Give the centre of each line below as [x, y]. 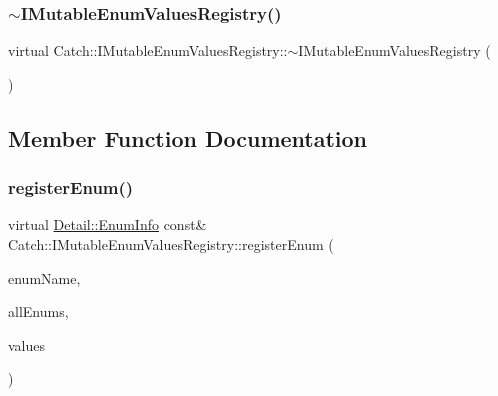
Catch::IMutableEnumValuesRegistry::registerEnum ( [171, 244]
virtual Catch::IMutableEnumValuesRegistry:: [148, 50]
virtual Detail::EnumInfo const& [107, 224]
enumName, [44, 277]
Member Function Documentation [188, 137]
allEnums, [38, 311]
